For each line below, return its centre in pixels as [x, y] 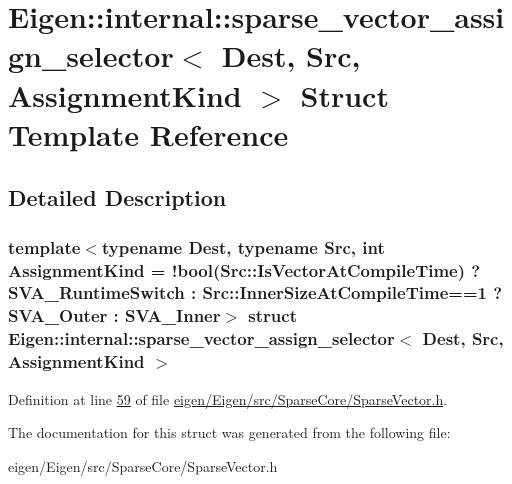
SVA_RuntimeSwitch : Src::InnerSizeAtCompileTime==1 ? [255, 292]
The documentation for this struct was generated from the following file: [229, 432]
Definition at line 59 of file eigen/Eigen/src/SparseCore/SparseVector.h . [228, 398]
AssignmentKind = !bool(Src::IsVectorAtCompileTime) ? [244, 269]
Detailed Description [117, 197]
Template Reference [148, 133]
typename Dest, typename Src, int [243, 246]
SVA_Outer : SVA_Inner [114, 315]
